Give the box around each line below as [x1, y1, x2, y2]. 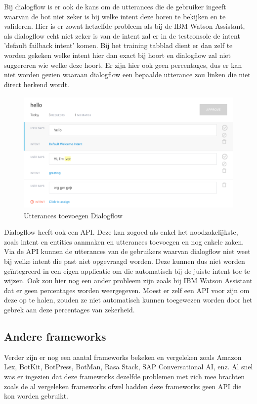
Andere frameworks [4, 329, 106, 344]
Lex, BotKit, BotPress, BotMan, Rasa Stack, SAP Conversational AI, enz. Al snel [4, 361, 253, 372]
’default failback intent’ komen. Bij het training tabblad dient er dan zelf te [4, 40, 233, 50]
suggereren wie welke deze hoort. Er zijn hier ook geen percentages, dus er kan [4, 59, 242, 70]
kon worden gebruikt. [4, 391, 68, 401]
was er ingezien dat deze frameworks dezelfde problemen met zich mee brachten [4, 371, 245, 382]
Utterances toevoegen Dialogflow [24, 210, 123, 220]
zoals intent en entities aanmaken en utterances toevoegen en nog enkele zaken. [4, 236, 244, 247]
